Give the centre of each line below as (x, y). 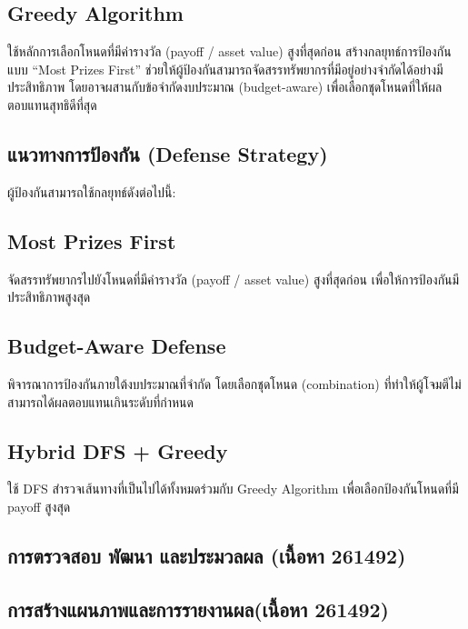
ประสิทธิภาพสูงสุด (49, 297)
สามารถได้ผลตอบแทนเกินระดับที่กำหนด (100, 401)
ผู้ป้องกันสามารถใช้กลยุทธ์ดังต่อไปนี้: (92, 191)
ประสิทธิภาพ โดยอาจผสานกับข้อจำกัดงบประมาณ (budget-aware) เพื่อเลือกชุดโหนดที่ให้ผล (225, 87)
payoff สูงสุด (39, 506)
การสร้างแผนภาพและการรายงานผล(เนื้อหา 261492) (198, 609)
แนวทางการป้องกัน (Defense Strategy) (168, 153)
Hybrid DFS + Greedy (118, 450)
